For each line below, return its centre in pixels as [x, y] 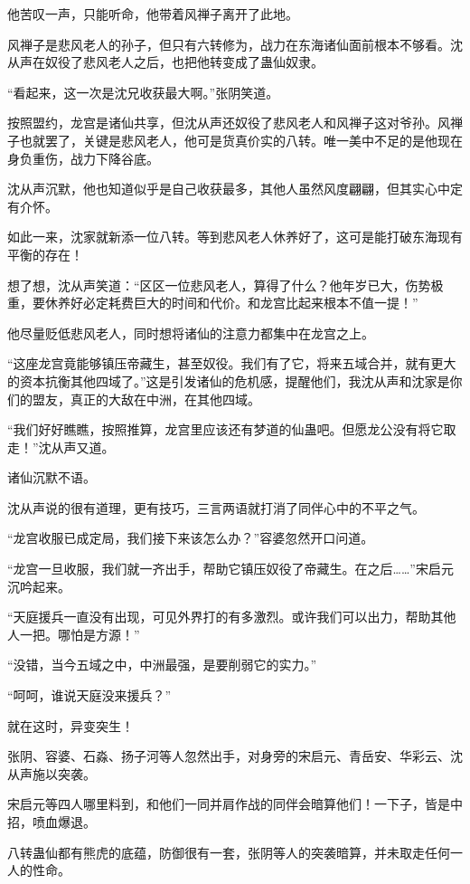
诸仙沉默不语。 [52, 477]
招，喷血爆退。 [52, 822]
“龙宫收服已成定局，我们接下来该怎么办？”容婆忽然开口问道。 [191, 538]
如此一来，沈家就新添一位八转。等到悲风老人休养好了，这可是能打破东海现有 [235, 237]
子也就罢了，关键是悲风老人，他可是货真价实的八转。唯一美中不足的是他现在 [235, 140]
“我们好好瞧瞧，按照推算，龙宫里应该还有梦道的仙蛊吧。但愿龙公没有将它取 [232, 429]
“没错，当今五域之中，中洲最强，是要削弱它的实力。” [162, 665]
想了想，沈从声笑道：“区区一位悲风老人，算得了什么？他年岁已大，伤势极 [226, 285]
